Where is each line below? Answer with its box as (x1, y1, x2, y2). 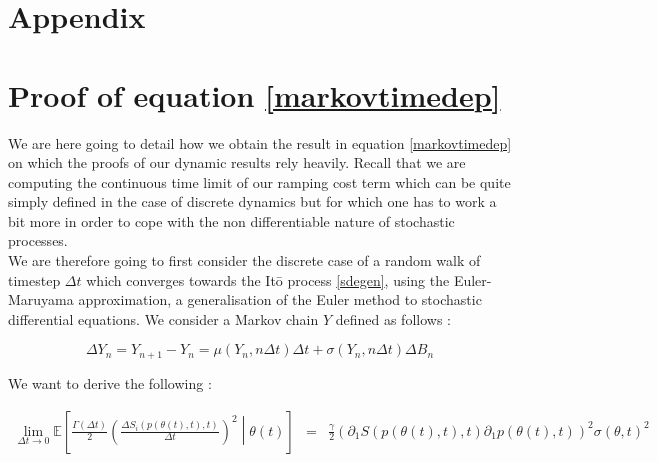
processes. (8, 230, 68, 251)
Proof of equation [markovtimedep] (8, 74, 501, 115)
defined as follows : (335, 308, 451, 329)
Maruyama (8, 289, 74, 310)
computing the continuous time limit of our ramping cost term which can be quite (8, 171, 511, 192)
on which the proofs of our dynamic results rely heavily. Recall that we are (8, 152, 466, 173)
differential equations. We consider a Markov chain (8, 308, 319, 329)
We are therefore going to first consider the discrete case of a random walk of (8, 250, 481, 271)
